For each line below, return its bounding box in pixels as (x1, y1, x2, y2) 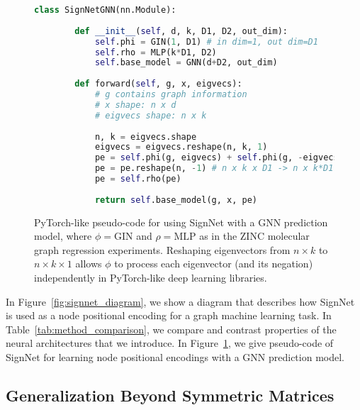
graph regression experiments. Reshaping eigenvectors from (34, 242, 291, 257)
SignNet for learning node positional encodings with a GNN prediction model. (6, 349, 344, 364)
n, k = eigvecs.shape (94, 131, 197, 142)
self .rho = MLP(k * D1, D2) (94, 47, 217, 57)
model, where (34, 228, 92, 243)
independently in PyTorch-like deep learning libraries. (34, 270, 267, 284)
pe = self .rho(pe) (94, 174, 181, 184)
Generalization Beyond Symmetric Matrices (6, 384, 334, 406)
